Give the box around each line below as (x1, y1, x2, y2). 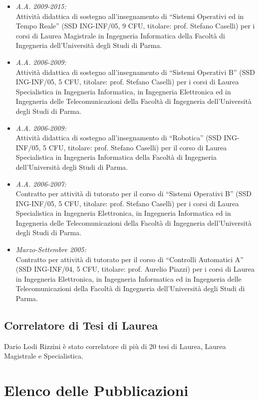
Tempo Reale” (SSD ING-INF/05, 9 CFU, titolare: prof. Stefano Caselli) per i (15, 20, 255, 31)
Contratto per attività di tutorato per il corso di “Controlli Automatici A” (15, 254, 244, 264)
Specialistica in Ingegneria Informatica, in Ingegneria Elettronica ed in (15, 86, 231, 96)
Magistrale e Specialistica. (4, 351, 83, 361)
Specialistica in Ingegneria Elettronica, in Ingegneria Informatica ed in (15, 208, 231, 218)
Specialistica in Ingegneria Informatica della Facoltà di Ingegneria (15, 152, 217, 162)
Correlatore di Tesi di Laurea (4, 318, 158, 333)
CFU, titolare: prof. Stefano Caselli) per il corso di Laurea (48, 142, 227, 152)
